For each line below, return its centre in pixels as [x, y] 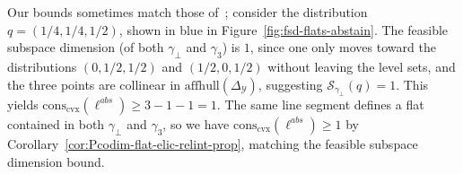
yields [23, 104]
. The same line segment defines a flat [320, 104]
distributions [42, 66]
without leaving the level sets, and [362, 66]
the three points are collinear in [94, 84]
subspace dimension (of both [86, 47]
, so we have [196, 123]
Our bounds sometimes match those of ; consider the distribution [188, 12]
